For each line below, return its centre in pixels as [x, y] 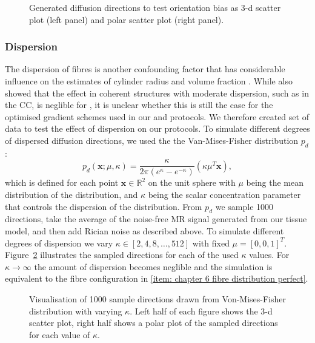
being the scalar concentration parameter [224, 195]
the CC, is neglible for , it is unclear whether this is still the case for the [139, 105]
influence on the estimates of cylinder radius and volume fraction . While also [149, 81]
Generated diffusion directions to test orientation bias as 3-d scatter [155, 7]
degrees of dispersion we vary [59, 243]
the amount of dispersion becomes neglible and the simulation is [153, 266]
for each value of [60, 334]
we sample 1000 [244, 206]
